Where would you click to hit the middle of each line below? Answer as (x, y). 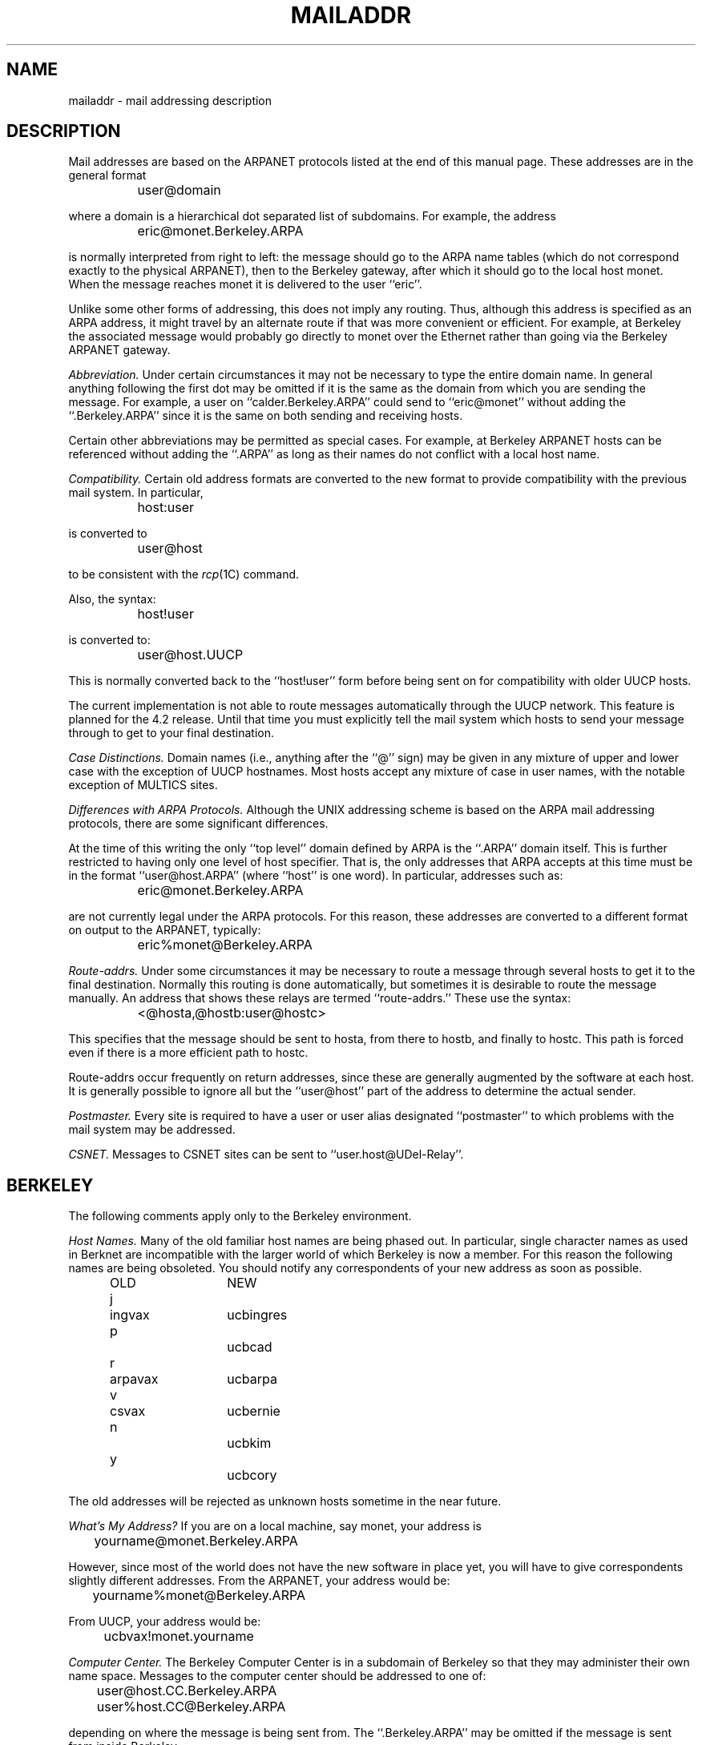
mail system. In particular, (136, 493)
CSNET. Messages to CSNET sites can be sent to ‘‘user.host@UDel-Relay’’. (266, 1155)
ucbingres (257, 1315)
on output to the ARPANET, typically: (165, 930)
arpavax (134, 1379)
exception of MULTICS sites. (143, 785)
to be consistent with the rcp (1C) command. (184, 574)
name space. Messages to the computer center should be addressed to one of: (277, 1676)
